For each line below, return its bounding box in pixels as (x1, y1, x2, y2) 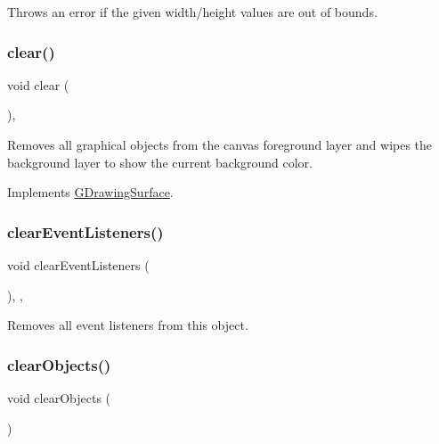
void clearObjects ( (7, 389, 111, 407)
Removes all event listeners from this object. (7, 316, 248, 334)
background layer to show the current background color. (7, 152, 313, 171)
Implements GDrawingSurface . (7, 183, 174, 201)
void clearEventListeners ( (7, 256, 150, 274)
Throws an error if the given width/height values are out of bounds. (7, 3, 378, 21)
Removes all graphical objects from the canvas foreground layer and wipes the (7, 136, 433, 153)
